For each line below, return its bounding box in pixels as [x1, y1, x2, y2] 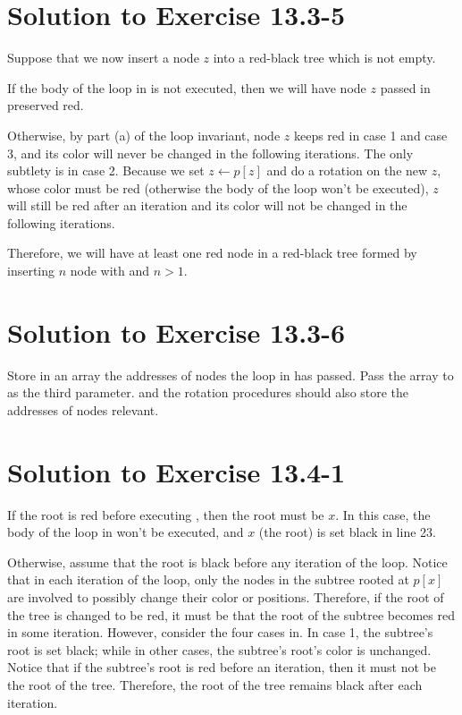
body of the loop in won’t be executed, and [7, 523, 244, 541]
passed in [380, 78, 431, 97]
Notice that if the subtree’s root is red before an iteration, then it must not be [7, 658, 437, 677]
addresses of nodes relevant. [7, 400, 159, 419]
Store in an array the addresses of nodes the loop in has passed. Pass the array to [7, 365, 454, 384]
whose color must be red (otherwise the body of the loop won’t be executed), [7, 178, 429, 197]
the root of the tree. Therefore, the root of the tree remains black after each [7, 676, 423, 694]
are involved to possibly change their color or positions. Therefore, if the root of [7, 588, 444, 607]
